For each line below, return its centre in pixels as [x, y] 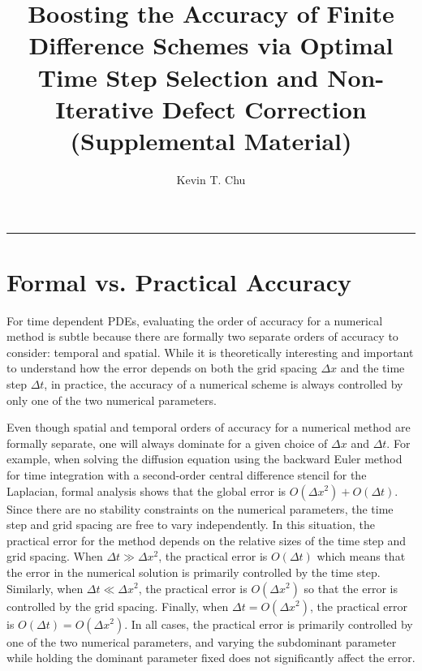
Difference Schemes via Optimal [211, 45]
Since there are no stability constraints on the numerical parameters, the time [200, 508]
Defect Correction [264, 108]
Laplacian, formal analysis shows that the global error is [146, 490]
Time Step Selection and [178, 77]
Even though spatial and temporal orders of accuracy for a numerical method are [209, 427]
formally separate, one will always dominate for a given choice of [167, 443]
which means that [361, 556]
